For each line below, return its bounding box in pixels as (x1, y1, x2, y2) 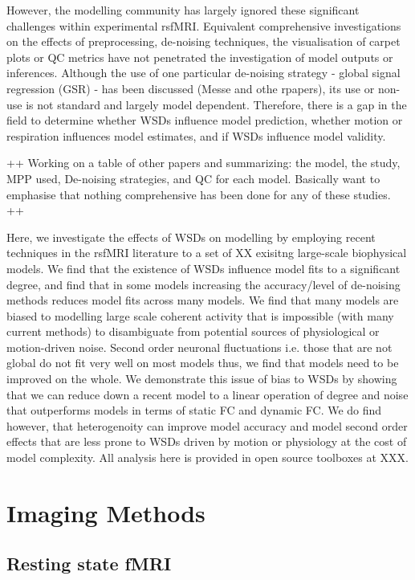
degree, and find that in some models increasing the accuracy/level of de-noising (6, 276, 401, 292)
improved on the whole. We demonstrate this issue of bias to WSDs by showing (6, 370, 397, 387)
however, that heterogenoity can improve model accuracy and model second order (6, 417, 408, 434)
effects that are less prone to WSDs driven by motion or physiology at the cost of (6, 433, 407, 450)
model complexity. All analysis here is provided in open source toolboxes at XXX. (6, 449, 409, 466)
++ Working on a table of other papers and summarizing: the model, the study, (6, 154, 401, 171)
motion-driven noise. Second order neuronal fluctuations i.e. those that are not (6, 338, 393, 355)
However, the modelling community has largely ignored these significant (6, 2, 360, 18)
